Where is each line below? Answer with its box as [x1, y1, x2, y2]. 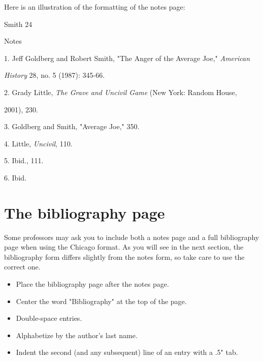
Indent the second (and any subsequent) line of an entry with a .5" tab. [16, 347, 238, 357]
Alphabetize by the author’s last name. [16, 329, 138, 340]
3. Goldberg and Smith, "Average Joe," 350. [4, 121, 140, 132]
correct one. [4, 261, 41, 272]
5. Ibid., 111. [4, 155, 44, 166]
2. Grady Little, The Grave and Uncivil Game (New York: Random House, [4, 86, 237, 97]
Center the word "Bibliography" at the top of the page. [16, 295, 187, 306]
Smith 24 [4, 18, 32, 29]
